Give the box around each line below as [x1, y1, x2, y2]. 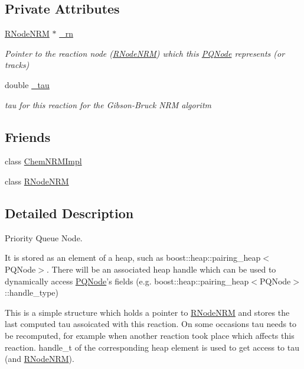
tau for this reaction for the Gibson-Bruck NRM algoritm [5, 98, 211, 111]
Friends [5, 127, 51, 145]
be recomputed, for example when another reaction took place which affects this [5, 329, 295, 341]
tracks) [5, 59, 30, 71]
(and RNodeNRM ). [5, 352, 74, 365]
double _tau [5, 78, 50, 90]
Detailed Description [5, 203, 134, 222]
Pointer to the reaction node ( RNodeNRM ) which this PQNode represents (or [5, 47, 285, 59]
